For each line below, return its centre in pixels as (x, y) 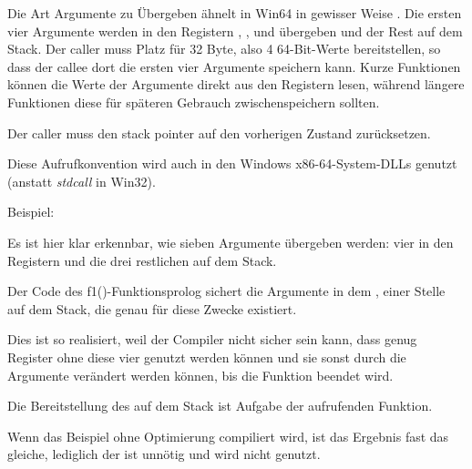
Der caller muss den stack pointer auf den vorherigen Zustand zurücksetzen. (219, 133)
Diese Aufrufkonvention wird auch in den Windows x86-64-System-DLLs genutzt (232, 163)
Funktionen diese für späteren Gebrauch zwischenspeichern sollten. (194, 102)
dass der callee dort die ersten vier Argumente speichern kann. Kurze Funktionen (234, 66)
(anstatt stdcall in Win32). (82, 181)
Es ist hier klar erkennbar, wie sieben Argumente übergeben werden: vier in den (231, 242)
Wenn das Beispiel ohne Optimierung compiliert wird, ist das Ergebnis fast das (228, 436)
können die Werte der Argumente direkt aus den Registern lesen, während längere (236, 84)
